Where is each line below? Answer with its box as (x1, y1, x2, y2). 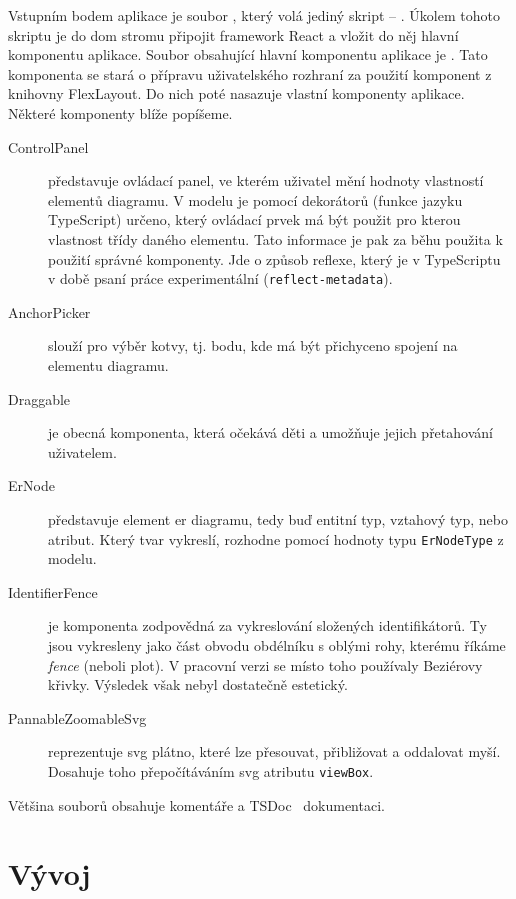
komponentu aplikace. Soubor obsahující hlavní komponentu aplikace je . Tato (8, 44, 488, 65)
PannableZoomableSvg (8, 707, 147, 728)
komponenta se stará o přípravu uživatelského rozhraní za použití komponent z (8, 63, 492, 84)
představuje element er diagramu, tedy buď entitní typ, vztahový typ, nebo (48, 508, 508, 529)
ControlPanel (8, 136, 89, 157)
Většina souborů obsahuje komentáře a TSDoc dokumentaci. (8, 794, 385, 815)
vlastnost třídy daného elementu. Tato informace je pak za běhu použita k (48, 228, 503, 249)
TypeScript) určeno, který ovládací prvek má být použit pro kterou (48, 209, 461, 230)
